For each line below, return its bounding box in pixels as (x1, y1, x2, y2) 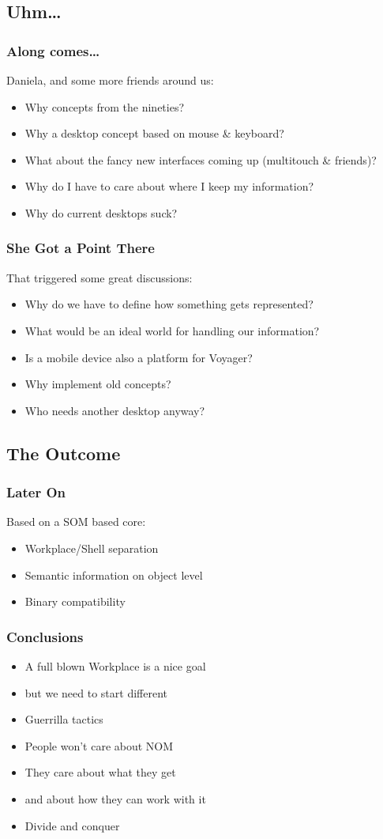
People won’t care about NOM (24, 737, 174, 754)
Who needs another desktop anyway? (24, 402, 205, 418)
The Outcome (6, 440, 121, 465)
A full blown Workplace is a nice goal (24, 657, 206, 674)
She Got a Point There (6, 238, 155, 258)
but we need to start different (24, 684, 167, 701)
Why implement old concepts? (24, 376, 171, 392)
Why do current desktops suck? (24, 204, 178, 221)
